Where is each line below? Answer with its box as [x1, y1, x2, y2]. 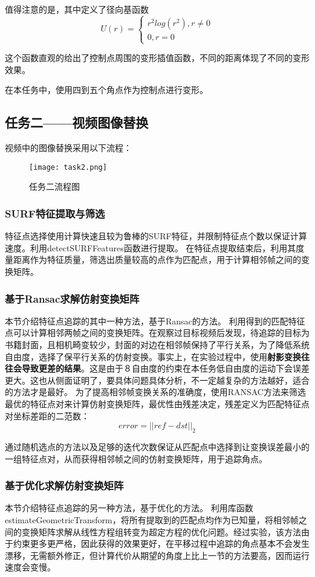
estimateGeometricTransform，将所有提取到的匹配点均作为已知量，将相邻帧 [5, 513, 299, 526]
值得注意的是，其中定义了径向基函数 [5, 3, 149, 15]
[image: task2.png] [29, 163, 107, 172]
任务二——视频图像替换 [5, 113, 149, 132]
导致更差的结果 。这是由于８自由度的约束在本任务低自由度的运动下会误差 [21, 362, 310, 375]
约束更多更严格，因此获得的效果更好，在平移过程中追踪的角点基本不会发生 [13, 537, 310, 550]
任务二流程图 [29, 180, 80, 193]
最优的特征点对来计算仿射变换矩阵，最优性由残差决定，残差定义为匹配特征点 [5, 397, 310, 410]
